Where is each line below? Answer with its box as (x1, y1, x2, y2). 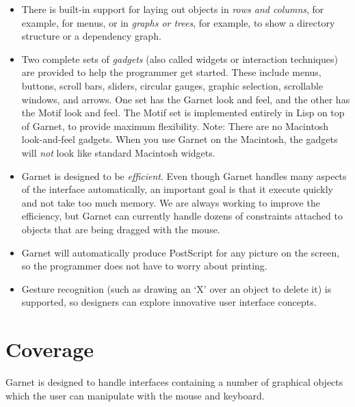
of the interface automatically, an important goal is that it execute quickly (21, 182, 333, 196)
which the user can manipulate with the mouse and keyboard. (5, 388, 265, 402)
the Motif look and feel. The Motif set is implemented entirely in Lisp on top (21, 105, 345, 120)
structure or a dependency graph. (21, 29, 161, 43)
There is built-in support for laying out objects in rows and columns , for (21, 2, 324, 16)
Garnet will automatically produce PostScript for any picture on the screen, (21, 245, 340, 259)
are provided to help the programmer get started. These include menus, (21, 65, 321, 79)
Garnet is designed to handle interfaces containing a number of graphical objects (5, 375, 343, 389)
